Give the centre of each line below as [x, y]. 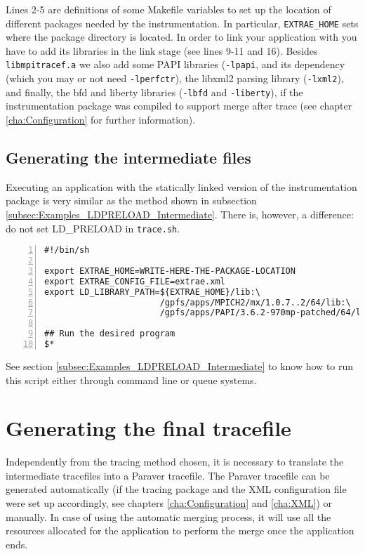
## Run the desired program [110, 334]
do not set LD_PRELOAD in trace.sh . [93, 228]
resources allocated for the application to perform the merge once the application [180, 530]
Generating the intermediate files [128, 157]
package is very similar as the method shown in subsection [131, 200]
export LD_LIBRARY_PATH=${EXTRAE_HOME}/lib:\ [152, 292]
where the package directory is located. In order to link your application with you [181, 37]
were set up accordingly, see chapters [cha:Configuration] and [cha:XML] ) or [169, 503]
